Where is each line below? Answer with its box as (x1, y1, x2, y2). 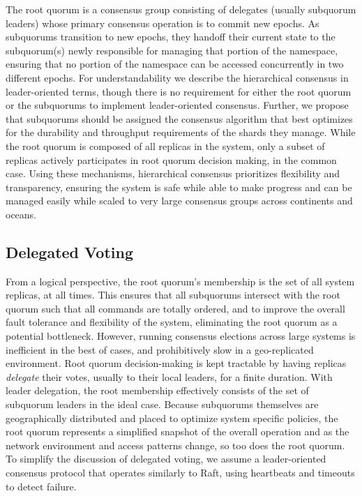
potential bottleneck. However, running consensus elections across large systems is (6, 329, 356, 343)
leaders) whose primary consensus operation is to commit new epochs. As (6, 15, 319, 30)
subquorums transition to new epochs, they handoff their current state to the (6, 29, 335, 44)
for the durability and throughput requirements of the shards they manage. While (6, 125, 356, 140)
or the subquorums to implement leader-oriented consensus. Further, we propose (6, 98, 349, 112)
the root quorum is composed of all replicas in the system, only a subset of (6, 138, 325, 153)
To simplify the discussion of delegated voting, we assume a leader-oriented (6, 451, 326, 466)
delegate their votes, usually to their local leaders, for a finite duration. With (6, 369, 333, 384)
